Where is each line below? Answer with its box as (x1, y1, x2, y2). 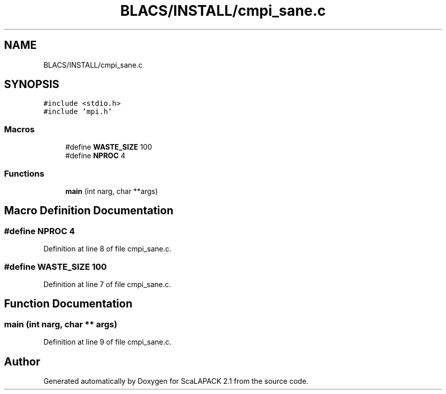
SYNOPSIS (4, 78, 60, 91)
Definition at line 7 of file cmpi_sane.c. (43, 279, 171, 289)
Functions (4, 168, 44, 179)
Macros (4, 124, 35, 134)
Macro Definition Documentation (4, 204, 174, 217)
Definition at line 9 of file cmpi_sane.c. (43, 337, 172, 347)
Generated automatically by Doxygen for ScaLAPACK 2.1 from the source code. (43, 376, 309, 385)
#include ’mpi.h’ (43, 107, 113, 116)
